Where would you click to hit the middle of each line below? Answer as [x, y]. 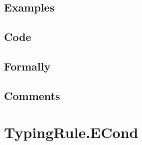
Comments [32, 95]
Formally [27, 66]
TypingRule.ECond [71, 132]
